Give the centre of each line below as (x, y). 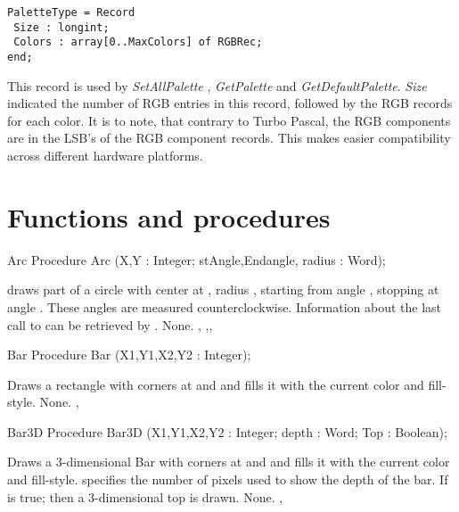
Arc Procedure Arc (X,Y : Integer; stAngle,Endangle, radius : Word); (197, 259)
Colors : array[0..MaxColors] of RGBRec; (138, 42)
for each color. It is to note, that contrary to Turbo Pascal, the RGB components (229, 120)
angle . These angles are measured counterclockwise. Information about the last (225, 306)
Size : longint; (61, 27)
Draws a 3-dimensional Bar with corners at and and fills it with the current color (229, 462)
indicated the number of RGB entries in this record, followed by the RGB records (230, 103)
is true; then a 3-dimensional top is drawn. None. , (145, 496)
